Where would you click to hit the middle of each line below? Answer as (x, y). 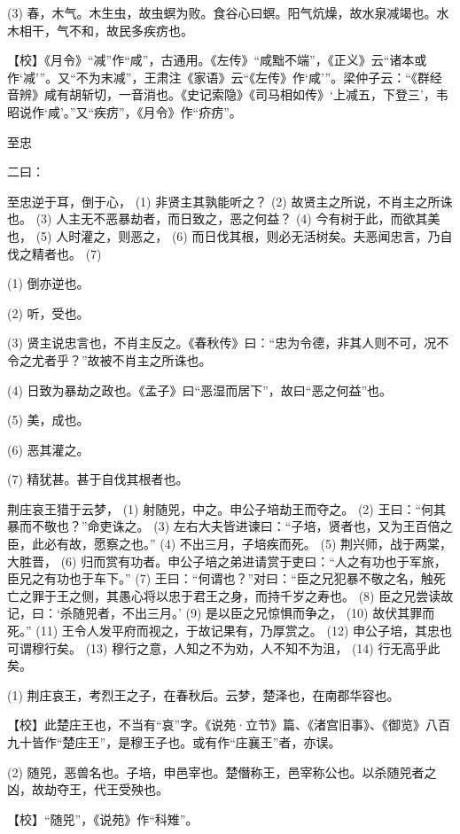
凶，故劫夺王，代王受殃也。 (88, 789)
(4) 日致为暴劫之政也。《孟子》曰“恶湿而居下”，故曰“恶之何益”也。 (199, 390)
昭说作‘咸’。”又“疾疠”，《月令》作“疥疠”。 (125, 111)
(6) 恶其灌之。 (48, 449)
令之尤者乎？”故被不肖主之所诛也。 (109, 359)
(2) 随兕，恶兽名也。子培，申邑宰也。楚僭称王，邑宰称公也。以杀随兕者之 (222, 772)
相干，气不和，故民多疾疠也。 (106, 30)
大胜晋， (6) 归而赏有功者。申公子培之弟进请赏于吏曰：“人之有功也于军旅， (227, 561)
